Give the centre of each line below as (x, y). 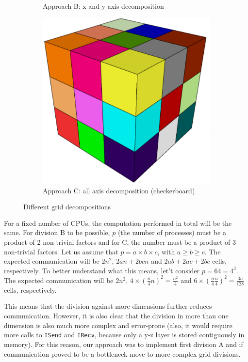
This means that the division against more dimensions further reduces (108, 306)
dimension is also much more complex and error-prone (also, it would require (118, 325)
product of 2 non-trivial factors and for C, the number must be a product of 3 (120, 242)
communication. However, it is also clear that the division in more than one (116, 316)
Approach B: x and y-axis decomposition (103, 6)
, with (166, 251)
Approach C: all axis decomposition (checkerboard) (119, 190)
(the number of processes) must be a (172, 232)
